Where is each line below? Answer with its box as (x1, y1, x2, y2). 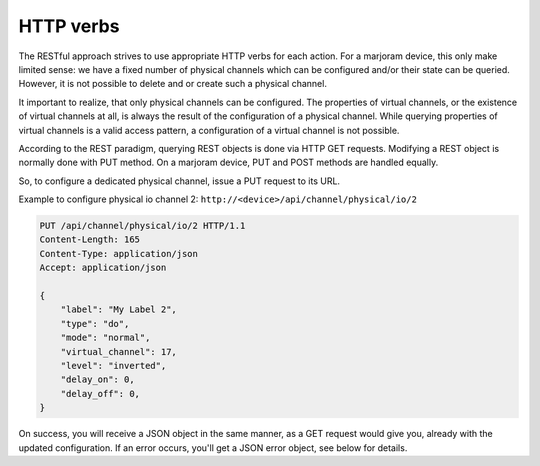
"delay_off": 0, (60, 388, 140, 399)
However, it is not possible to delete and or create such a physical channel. (18, 78, 327, 90)
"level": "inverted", (60, 360, 167, 371)
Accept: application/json (39, 262, 167, 274)
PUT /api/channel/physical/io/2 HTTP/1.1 (39, 220, 246, 232)
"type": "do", (60, 318, 130, 329)
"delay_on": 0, (60, 374, 135, 385)
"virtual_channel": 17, (60, 346, 177, 357)
